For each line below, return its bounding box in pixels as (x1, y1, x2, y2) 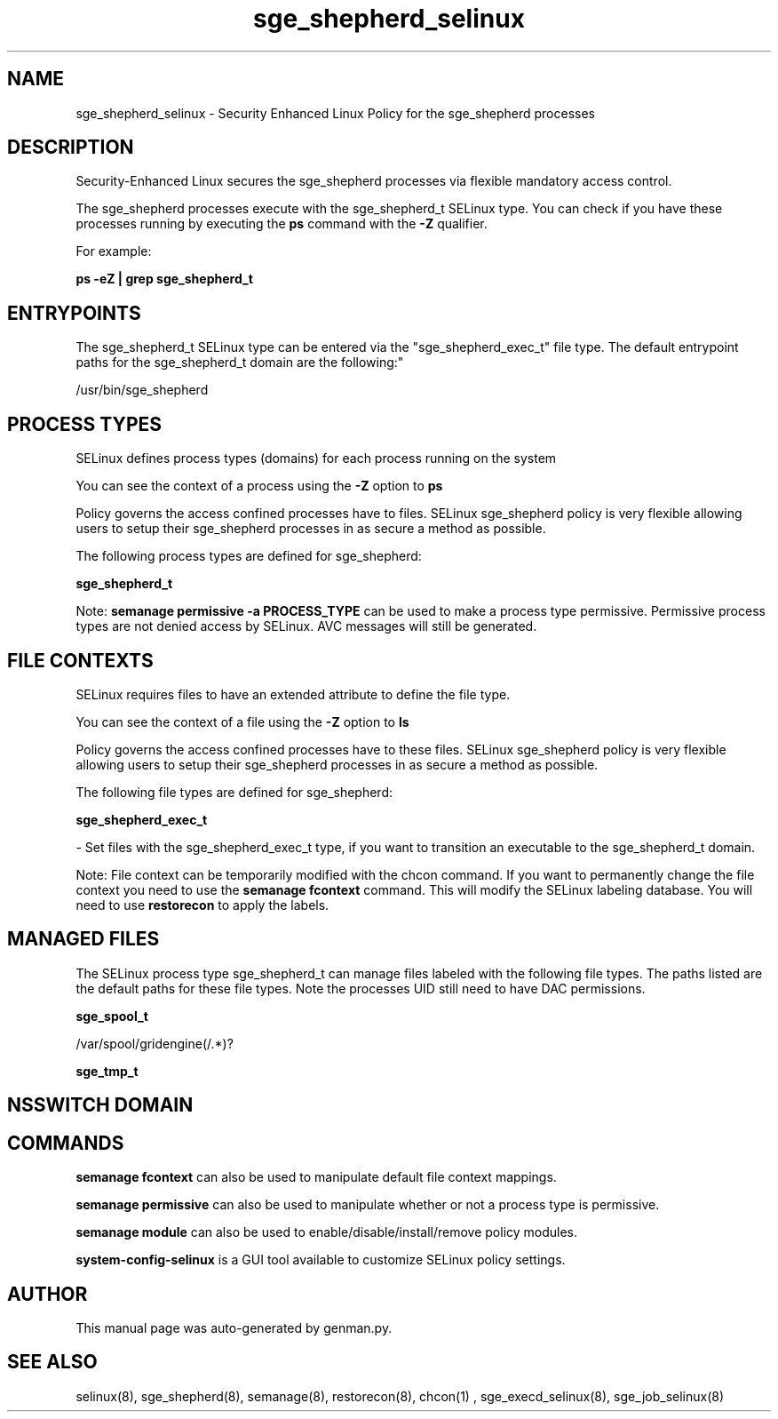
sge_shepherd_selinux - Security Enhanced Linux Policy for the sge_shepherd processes (75, 105, 595, 121)
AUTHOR (7, 1282, 88, 1305)
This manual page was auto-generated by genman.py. (75, 1319, 393, 1335)
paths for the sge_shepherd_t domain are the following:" (75, 355, 404, 371)
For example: (75, 243, 152, 259)
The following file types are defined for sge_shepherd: (75, 784, 393, 800)
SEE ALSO (7, 1351, 98, 1374)
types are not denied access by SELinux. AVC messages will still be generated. (75, 618, 537, 634)
